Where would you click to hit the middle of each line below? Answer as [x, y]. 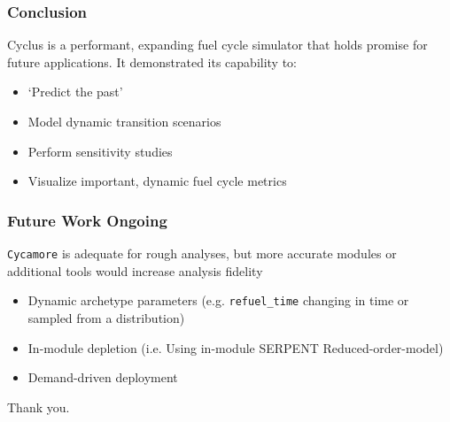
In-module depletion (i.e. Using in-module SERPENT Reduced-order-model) [236, 347]
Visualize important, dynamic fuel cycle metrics [157, 181]
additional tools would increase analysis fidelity [135, 270]
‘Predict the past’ [75, 92]
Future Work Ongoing [87, 220]
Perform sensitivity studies [100, 151]
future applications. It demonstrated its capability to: [152, 61]
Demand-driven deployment [103, 377]
